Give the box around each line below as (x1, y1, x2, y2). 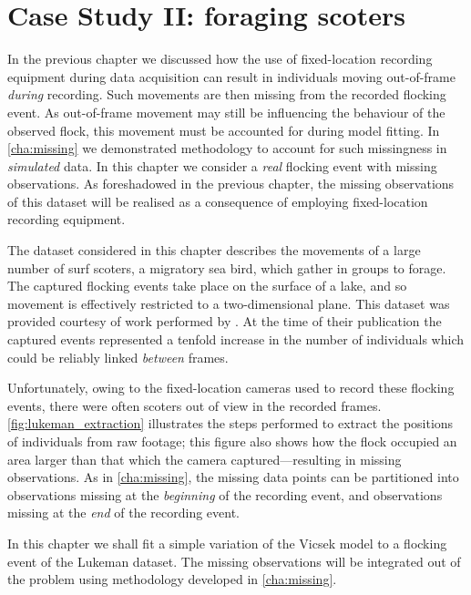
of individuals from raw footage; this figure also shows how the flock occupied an (7, 432, 457, 450)
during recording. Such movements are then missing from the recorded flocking (7, 85, 446, 104)
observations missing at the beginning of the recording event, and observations (7, 485, 443, 504)
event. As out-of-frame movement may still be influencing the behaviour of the (7, 102, 445, 121)
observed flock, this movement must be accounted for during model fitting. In (7, 120, 440, 139)
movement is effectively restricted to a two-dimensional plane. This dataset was (7, 293, 450, 313)
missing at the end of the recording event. (7, 503, 241, 522)
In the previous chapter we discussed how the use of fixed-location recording (7, 49, 433, 68)
